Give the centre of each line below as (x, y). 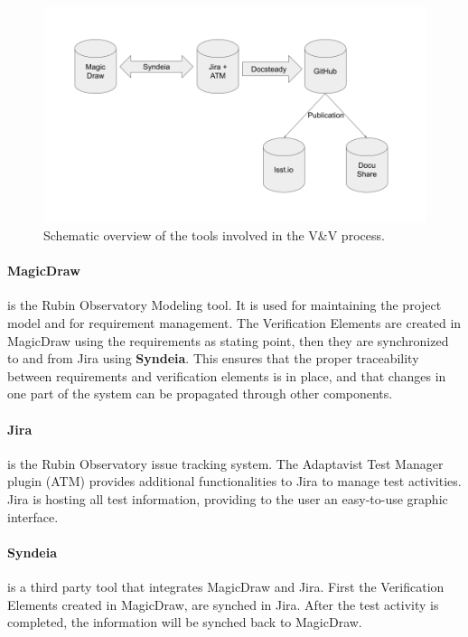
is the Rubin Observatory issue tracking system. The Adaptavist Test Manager (225, 463)
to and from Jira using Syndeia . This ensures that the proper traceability (213, 358)
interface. (33, 516)
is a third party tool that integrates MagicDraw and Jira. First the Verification (226, 587)
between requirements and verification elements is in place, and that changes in (227, 375)
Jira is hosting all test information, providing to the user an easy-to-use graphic (228, 499)
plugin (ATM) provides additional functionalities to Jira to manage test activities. (234, 481)
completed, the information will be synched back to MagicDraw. (185, 622)
